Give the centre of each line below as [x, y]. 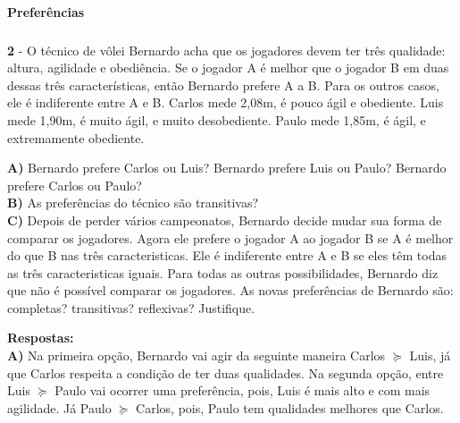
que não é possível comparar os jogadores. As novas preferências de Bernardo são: [230, 290]
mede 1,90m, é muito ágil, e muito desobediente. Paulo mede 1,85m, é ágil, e [217, 119]
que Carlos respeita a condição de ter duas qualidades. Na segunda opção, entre [226, 372]
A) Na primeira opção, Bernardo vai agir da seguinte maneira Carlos [197, 355]
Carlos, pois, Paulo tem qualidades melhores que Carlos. [290, 407]
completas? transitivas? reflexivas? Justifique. [131, 307]
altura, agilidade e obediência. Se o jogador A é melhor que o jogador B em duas [228, 68]
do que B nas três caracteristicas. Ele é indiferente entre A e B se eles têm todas [227, 255]
